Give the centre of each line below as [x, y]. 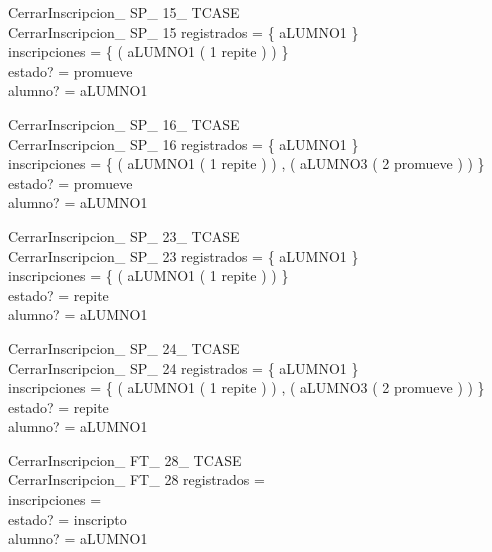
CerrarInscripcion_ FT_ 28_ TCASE [125, 459]
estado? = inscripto [67, 518]
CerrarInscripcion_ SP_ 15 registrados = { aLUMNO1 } [183, 31]
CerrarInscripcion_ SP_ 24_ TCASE [124, 347]
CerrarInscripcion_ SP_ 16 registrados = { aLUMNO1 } [183, 143]
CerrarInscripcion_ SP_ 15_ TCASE [124, 12]
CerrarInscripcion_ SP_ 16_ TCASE [124, 123]
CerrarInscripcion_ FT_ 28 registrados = [136, 479]
